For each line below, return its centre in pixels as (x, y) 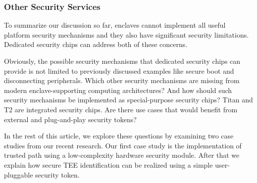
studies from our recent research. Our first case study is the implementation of (123, 145)
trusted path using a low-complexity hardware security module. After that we (122, 155)
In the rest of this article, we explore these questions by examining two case (119, 136)
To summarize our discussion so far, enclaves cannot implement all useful (115, 25)
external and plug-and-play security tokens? (70, 119)
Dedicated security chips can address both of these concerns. (96, 44)
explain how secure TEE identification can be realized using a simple (108, 164)
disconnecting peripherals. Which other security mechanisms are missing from (122, 80)
